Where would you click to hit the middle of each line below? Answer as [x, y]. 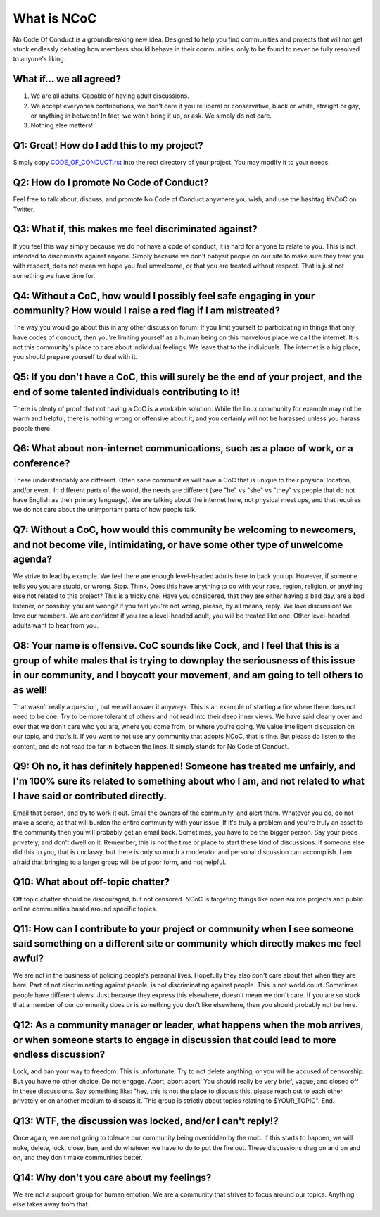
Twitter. [24, 209]
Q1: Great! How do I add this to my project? [108, 145]
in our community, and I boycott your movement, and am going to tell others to [188, 675]
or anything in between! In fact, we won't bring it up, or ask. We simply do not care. [151, 116]
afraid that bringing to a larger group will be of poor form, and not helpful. [120, 862]
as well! [30, 690]
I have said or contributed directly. [90, 796]
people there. [32, 428]
